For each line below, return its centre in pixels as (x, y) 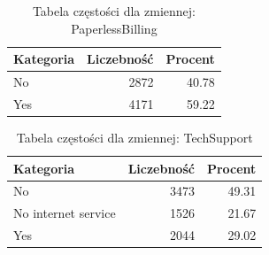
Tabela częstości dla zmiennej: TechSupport (134, 137)
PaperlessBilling (114, 28)
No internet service (65, 213)
